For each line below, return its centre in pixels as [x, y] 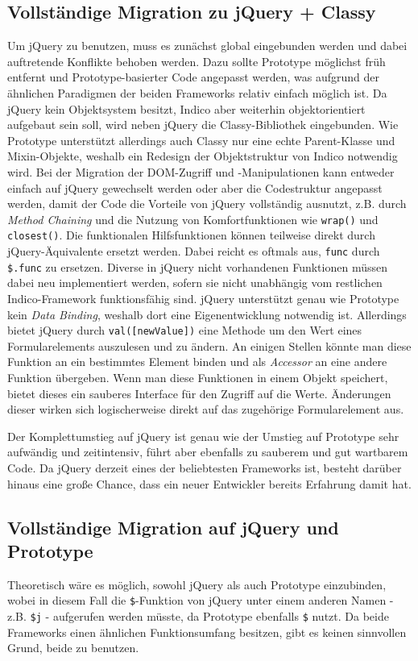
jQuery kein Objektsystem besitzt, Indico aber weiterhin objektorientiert [186, 108]
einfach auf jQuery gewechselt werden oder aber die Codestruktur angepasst [195, 187]
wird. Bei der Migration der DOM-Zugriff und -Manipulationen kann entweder [201, 171]
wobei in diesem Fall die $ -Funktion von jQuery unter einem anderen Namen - [201, 600]
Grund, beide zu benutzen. [73, 648]
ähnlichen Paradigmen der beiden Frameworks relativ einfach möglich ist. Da [197, 92]
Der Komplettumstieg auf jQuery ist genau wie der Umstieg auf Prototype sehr [203, 436]
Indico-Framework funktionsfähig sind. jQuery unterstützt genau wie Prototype [203, 298]
